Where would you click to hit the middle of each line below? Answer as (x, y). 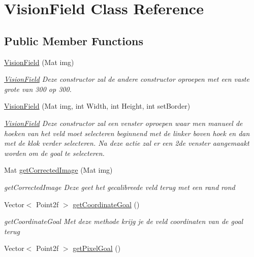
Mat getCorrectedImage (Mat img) (58, 170)
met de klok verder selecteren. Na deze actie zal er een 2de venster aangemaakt (127, 143)
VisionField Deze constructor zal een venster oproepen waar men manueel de (123, 123)
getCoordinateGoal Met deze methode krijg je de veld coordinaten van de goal (124, 221)
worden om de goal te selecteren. (54, 153)
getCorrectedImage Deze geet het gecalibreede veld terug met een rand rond (120, 187)
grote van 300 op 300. (38, 89)
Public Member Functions (74, 40)
